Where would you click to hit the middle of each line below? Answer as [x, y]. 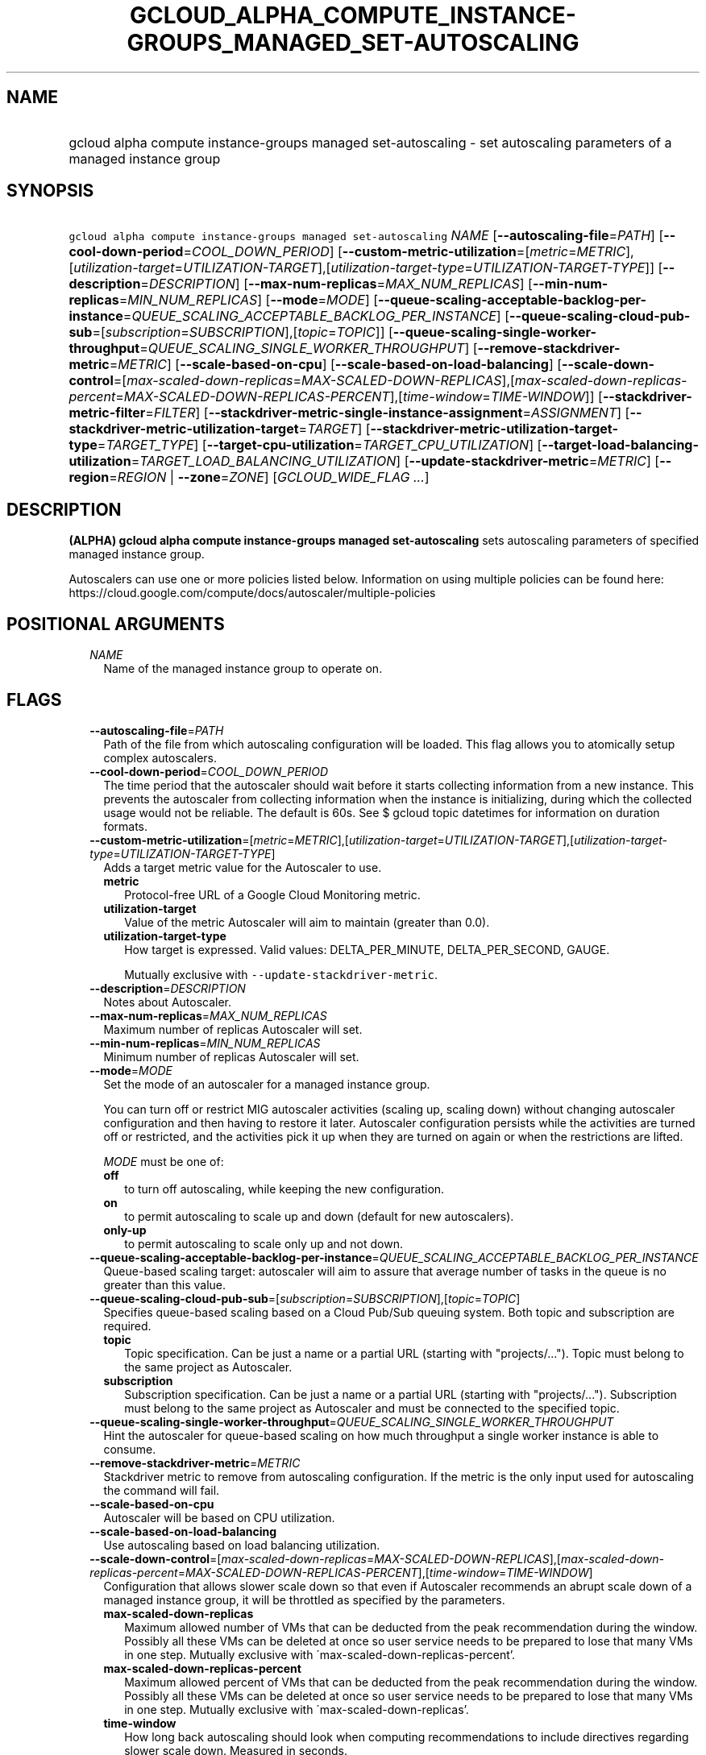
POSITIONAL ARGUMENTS [116, 624]
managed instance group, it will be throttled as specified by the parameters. [304, 1599]
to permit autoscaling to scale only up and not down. [264, 1243]
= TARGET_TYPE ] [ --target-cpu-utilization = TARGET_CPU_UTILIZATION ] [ [320, 445]
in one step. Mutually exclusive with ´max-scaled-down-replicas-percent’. [320, 1654]
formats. [126, 826]
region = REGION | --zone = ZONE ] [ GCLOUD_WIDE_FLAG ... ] [249, 477]
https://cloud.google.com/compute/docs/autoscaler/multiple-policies [252, 593]
